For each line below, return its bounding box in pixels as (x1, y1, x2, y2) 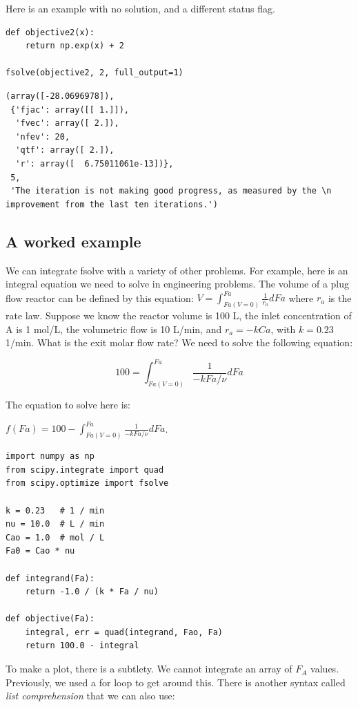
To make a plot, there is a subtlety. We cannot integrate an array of (6, 661, 292, 676)
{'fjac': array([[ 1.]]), (10, 104, 129, 115)
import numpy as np (6, 451, 95, 462)
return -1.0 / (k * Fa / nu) (25, 587, 159, 597)
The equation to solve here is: (6, 397, 131, 412)
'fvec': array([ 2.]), (15, 118, 119, 129)
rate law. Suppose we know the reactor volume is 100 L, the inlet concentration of (6, 308, 352, 323)
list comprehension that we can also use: (6, 688, 175, 703)
